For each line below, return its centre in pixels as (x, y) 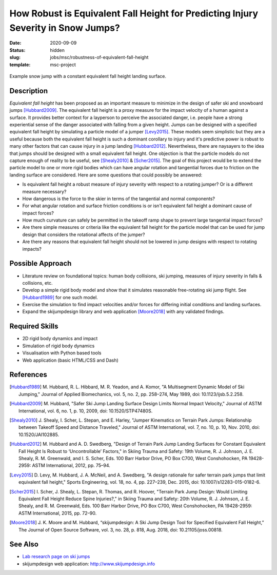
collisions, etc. (38, 283)
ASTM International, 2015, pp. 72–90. (58, 513)
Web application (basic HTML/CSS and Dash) (71, 360)
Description (29, 91)
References (28, 375)
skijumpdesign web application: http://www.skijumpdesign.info (89, 564)
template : (20, 65)
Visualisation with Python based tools (62, 353)
